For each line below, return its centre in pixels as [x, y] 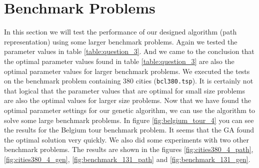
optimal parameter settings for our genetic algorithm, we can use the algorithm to [130, 110]
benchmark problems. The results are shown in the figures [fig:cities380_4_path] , [129, 149]
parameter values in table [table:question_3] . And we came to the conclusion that [129, 51]
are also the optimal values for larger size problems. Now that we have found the [127, 100]
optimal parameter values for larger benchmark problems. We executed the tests [127, 71]
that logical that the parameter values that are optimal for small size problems [124, 90]
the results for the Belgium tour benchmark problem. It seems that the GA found [129, 130]
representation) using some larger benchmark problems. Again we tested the [121, 41]
